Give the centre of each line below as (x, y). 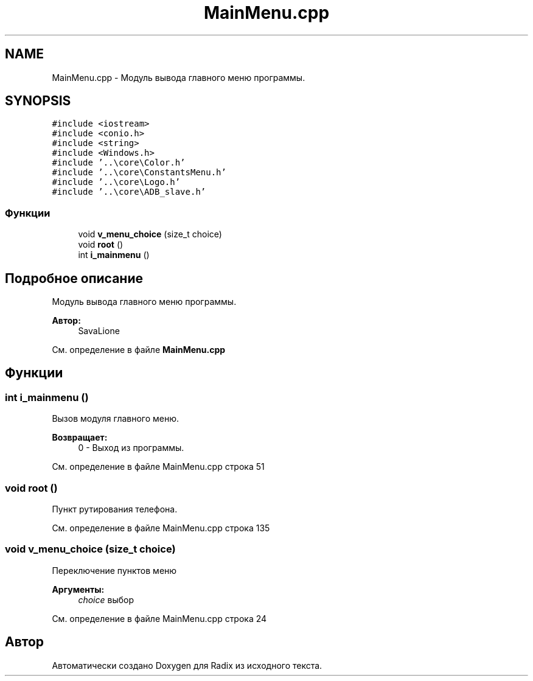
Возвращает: (80, 438)
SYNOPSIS (38, 101)
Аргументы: (78, 589)
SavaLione (99, 331)
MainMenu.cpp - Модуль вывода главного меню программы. (179, 77)
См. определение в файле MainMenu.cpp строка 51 (158, 467)
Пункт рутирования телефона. (115, 509)
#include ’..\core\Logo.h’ (116, 182)
